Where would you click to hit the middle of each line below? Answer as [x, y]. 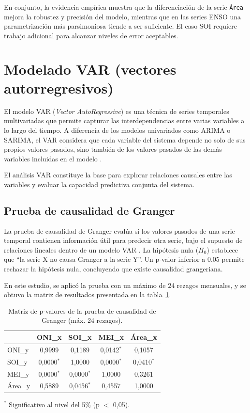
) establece [222, 249]
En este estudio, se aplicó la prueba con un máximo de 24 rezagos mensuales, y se [125, 285]
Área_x [144, 337]
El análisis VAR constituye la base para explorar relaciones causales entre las [118, 175]
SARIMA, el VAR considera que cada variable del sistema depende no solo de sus [125, 139]
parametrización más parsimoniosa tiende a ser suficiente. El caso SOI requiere [120, 26]
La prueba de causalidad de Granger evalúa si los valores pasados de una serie [119, 230]
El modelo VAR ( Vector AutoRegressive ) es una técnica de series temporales [117, 111]
